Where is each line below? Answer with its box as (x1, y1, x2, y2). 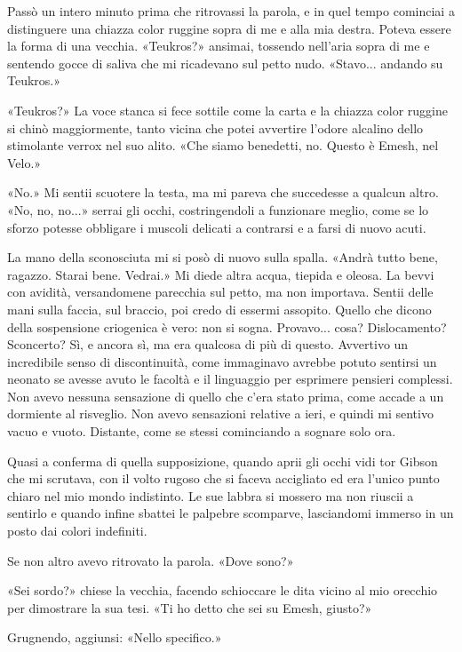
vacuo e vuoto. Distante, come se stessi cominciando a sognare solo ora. (7, 422, 396, 441)
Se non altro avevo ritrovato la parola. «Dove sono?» (7, 551, 294, 569)
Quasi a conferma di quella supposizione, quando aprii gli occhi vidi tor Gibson (7, 451, 438, 470)
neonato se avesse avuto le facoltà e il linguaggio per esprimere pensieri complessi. (7, 370, 453, 388)
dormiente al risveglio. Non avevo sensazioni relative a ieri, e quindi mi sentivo (7, 404, 434, 423)
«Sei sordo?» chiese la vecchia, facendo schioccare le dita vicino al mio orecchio (7, 581, 438, 600)
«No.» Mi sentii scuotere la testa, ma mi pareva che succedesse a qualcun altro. (7, 183, 439, 202)
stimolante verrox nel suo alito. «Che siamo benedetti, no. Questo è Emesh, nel (7, 136, 439, 155)
